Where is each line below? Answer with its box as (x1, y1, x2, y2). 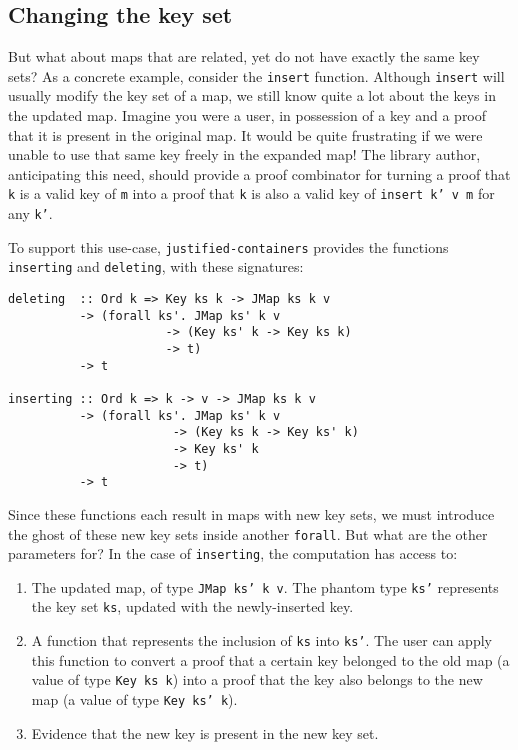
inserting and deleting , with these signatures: (8, 256, 304, 277)
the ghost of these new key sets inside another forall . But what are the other (8, 523, 488, 544)
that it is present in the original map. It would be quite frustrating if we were (8, 124, 483, 145)
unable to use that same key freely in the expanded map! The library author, (8, 144, 481, 165)
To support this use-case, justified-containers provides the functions (8, 236, 449, 257)
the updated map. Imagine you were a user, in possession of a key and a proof (8, 105, 487, 126)
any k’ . (8, 203, 53, 224)
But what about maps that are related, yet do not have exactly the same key (8, 46, 480, 67)
